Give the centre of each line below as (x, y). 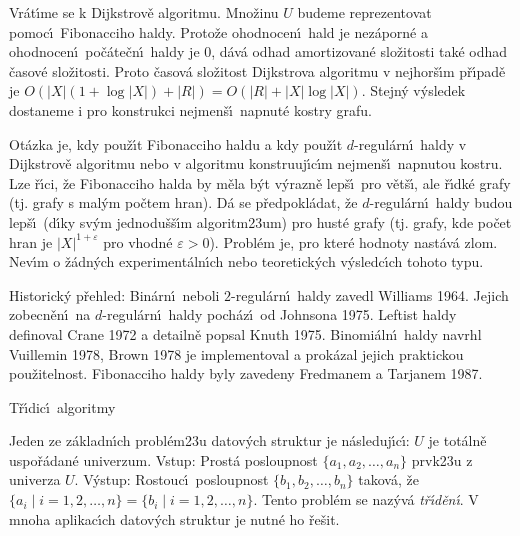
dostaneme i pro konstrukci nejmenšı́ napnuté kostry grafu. (190, 109)
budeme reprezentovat (364, 12)
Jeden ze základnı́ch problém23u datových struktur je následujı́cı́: (209, 440)
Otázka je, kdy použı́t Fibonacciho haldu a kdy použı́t (176, 143)
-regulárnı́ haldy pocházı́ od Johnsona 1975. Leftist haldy (279, 314)
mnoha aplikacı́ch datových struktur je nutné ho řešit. (174, 518)
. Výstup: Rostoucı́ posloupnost (171, 479)
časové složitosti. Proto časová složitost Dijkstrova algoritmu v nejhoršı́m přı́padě (257, 70)
